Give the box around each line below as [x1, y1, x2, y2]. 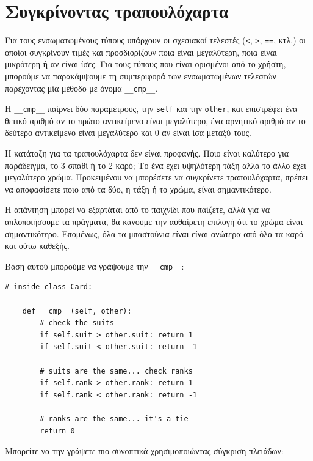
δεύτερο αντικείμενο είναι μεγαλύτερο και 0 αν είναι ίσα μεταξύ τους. [5, 126, 251, 139]
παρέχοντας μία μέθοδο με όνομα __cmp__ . [5, 81, 158, 94]
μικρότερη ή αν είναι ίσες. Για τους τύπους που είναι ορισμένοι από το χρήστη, [5, 57, 286, 70]
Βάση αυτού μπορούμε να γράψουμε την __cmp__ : [5, 259, 184, 272]
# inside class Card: [5, 282, 93, 292]
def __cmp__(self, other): [22, 306, 132, 315]
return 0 [40, 426, 75, 435]
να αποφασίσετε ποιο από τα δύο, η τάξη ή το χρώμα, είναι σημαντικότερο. [5, 182, 272, 195]
